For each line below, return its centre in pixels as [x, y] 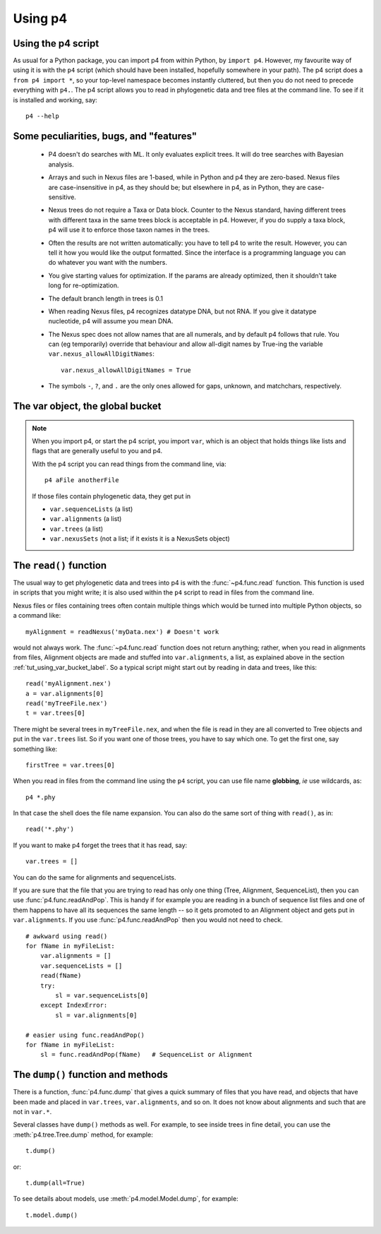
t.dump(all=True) [55, 1183]
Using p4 [40, 18]
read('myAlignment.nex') [68, 684]
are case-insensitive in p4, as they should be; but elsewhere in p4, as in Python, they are [177, 187]
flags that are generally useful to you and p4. [97, 451]
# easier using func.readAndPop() [85, 1035]
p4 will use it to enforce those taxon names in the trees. [129, 230]
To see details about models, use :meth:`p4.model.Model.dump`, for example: [126, 1199]
